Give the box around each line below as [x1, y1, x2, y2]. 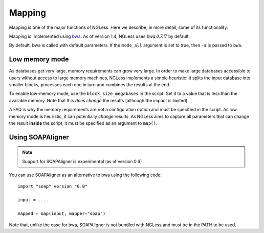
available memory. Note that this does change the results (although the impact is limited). [9, 97, 189, 103]
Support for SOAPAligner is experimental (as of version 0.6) [22, 158, 142, 164]
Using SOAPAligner [9, 133, 69, 141]
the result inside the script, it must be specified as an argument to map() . [9, 120, 157, 126]
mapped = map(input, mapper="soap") [18, 211, 106, 216]
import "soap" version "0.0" [18, 184, 88, 189]
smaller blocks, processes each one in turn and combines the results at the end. [9, 82, 171, 88]
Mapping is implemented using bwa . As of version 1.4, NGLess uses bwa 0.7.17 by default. [9, 33, 190, 39]
